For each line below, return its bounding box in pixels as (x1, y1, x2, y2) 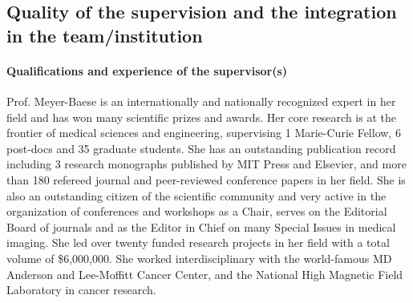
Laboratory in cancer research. (6, 281, 156, 298)
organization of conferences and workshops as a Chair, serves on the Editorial (6, 203, 387, 220)
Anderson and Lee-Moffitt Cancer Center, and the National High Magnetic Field (6, 265, 403, 282)
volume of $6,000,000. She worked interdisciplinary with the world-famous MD (6, 249, 392, 266)
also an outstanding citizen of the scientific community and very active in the (6, 187, 387, 204)
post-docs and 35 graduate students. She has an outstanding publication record (6, 139, 396, 156)
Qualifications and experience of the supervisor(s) (6, 62, 288, 79)
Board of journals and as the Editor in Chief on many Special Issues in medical (6, 218, 396, 235)
